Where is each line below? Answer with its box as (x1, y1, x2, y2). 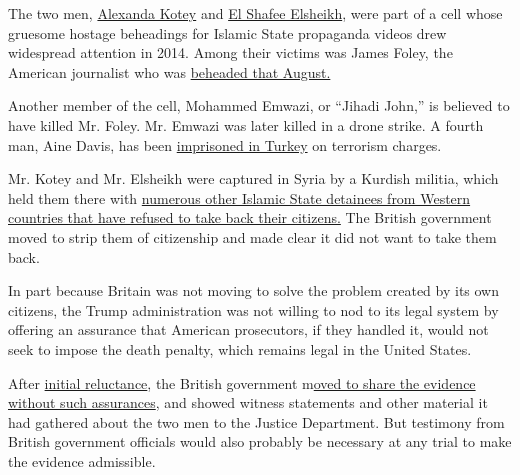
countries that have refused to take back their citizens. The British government (8, 207, 492, 228)
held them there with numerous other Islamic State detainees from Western (8, 187, 471, 208)
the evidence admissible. (8, 450, 156, 471)
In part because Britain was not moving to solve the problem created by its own (8, 280, 500, 301)
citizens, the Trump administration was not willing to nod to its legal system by (8, 299, 499, 320)
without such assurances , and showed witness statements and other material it (8, 392, 488, 413)
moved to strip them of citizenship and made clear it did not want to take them (8, 226, 497, 247)
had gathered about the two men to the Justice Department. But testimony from (8, 411, 505, 432)
